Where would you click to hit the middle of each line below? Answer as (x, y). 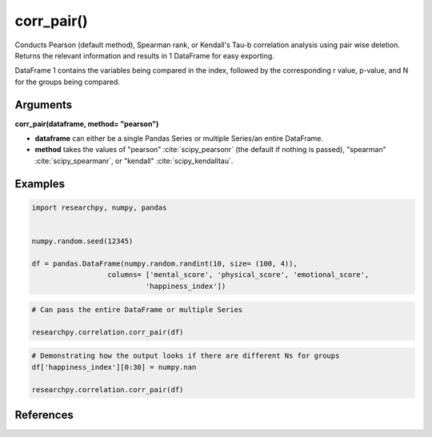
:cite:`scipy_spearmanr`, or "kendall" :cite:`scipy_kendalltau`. (134, 161)
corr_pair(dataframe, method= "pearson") (87, 123)
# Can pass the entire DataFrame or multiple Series (137, 310)
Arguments (44, 104)
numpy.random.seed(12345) (82, 241)
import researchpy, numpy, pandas (99, 207)
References (44, 415)
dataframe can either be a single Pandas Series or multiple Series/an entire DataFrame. (179, 138)
